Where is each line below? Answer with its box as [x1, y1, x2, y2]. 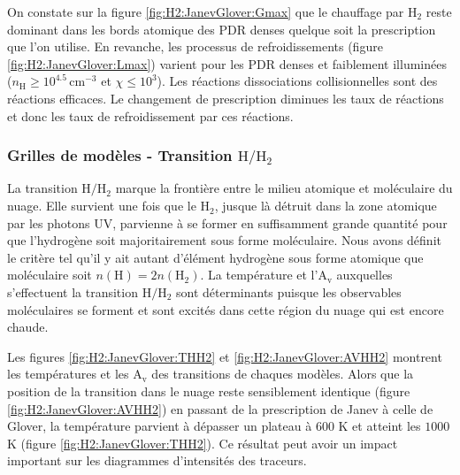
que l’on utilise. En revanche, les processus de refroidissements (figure [7, 37, 383, 56]
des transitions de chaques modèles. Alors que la [151, 364, 414, 383]
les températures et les [7, 364, 129, 383]
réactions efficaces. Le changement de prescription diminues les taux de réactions [7, 88, 444, 107]
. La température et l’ [200, 265, 318, 284]
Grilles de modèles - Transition [7, 144, 233, 166]
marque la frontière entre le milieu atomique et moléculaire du [115, 179, 453, 197]
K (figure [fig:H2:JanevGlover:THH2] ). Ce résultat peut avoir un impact [7, 433, 398, 452]
